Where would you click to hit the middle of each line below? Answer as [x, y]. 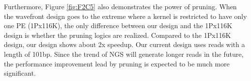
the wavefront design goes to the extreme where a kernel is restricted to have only [125, 16]
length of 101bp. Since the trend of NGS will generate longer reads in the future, [124, 54]
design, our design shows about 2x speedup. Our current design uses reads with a [125, 44]
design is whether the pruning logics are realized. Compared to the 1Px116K [118, 35]
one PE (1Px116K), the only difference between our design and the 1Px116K [118, 25]
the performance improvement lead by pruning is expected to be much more [117, 63]
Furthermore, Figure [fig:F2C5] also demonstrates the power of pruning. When [120, 6]
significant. [20, 73]
